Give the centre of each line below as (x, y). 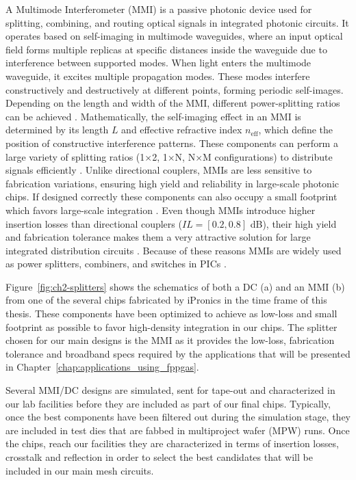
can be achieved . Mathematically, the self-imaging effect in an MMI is (153, 116)
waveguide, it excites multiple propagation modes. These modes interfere (158, 76)
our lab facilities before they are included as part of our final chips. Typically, (168, 403)
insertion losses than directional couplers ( (94, 223)
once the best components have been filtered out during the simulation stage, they (178, 417)
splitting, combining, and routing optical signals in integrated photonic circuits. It (177, 22)
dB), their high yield (293, 223)
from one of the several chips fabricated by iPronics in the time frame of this (166, 300)
